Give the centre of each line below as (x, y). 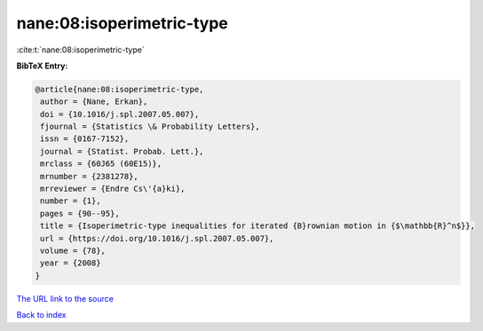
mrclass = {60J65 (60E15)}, (101, 164)
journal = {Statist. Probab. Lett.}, (122, 151)
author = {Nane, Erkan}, (94, 102)
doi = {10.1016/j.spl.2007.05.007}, (120, 114)
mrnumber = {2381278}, (90, 176)
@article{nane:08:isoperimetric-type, (119, 89)
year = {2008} (71, 263)
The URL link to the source (65, 298)
